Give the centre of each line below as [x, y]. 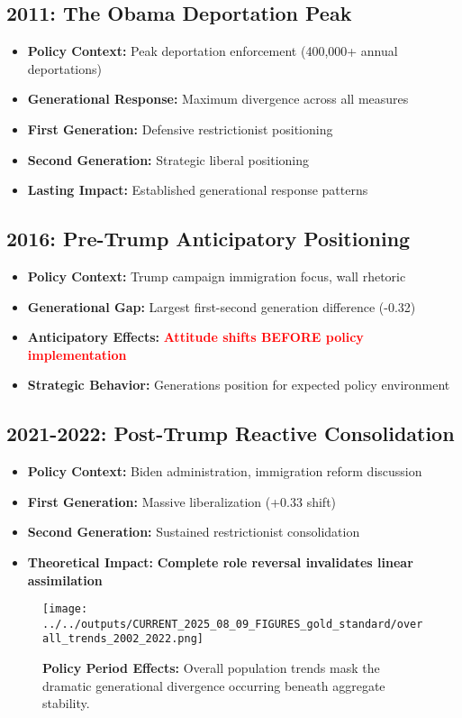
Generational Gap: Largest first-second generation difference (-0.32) [222, 306]
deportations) [64, 68]
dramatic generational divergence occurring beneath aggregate [214, 685]
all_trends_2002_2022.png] [123, 639]
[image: [65, 609]
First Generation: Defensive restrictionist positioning [180, 129]
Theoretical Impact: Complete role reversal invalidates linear [220, 562]
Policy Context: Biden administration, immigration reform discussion [225, 471]
